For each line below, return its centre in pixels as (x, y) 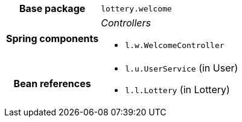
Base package (52, 8)
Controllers (126, 23)
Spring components (53, 38)
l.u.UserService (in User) (182, 68)
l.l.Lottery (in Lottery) (177, 90)
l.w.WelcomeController (175, 45)
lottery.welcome (136, 8)
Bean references (52, 84)
